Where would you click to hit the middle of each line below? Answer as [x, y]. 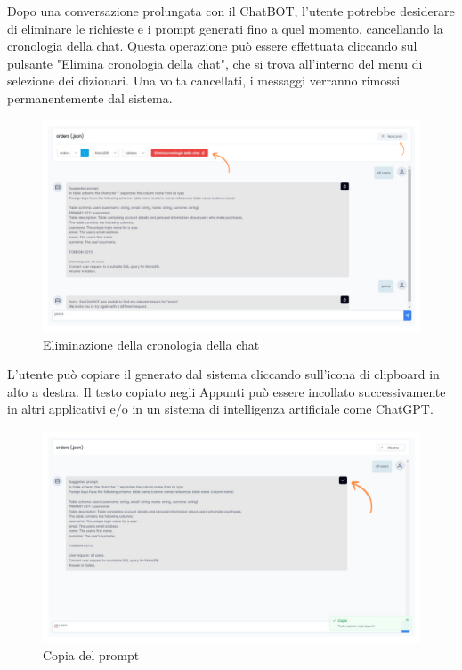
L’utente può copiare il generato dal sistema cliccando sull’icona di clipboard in [223, 374]
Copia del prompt [91, 655]
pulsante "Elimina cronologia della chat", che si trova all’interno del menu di [215, 63]
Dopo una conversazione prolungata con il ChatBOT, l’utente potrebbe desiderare [231, 11]
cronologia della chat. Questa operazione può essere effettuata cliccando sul [212, 46]
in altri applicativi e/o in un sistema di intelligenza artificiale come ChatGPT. [220, 409]
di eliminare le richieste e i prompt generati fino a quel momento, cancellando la [225, 28]
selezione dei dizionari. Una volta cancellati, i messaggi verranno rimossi [204, 81]
